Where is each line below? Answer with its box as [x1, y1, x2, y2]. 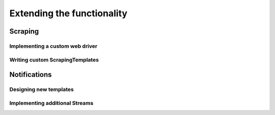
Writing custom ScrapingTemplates [9, 56, 99, 63]
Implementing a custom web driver [9, 42, 98, 49]
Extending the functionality [9, 8, 127, 19]
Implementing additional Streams [9, 99, 94, 106]
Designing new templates [9, 86, 74, 93]
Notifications [9, 70, 52, 79]
